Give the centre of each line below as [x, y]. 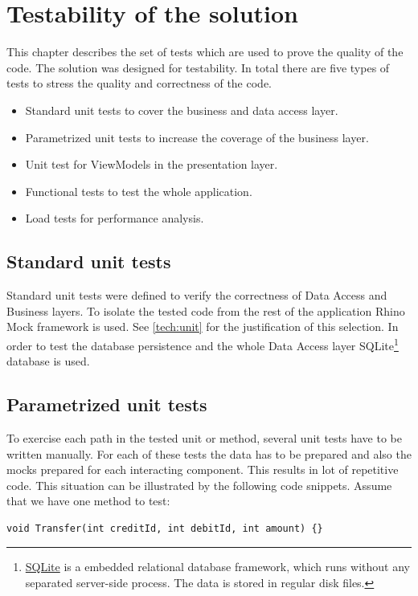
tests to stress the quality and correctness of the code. [139, 83]
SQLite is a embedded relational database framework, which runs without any [217, 567]
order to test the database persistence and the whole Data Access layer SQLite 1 [203, 344]
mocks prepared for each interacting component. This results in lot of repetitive [203, 469]
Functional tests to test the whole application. [139, 191]
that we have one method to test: [88, 501]
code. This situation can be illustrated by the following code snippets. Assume [199, 485]
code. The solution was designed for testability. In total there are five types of [198, 67]
